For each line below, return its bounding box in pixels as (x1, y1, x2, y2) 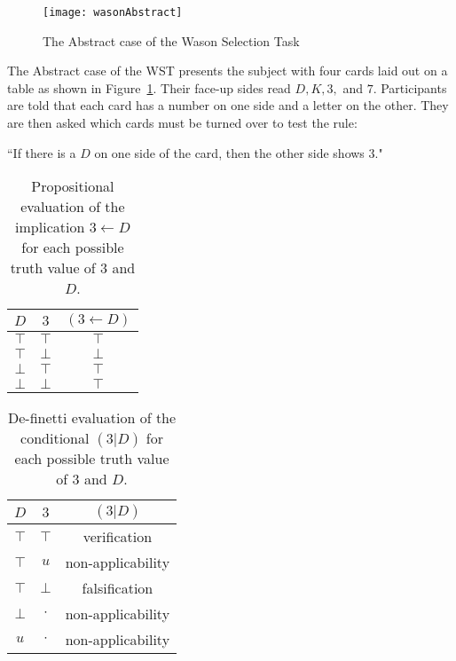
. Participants (373, 78, 447, 97)
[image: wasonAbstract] (43, 6, 183, 19)
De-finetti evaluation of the (7, 407, 177, 429)
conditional (20, 428, 90, 449)
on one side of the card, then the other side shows (94, 143, 365, 161)
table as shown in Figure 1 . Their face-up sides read (7, 78, 291, 97)
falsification (82, 578, 153, 599)
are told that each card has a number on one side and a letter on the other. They (7, 96, 449, 114)
